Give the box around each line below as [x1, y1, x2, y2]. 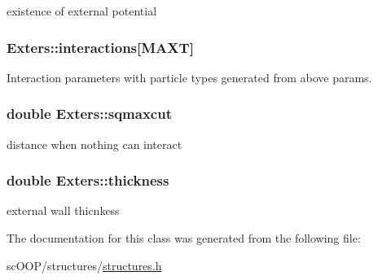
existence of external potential [7, 2, 157, 19]
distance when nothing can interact [7, 135, 182, 152]
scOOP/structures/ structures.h [7, 256, 162, 273]
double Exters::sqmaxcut [7, 103, 172, 124]
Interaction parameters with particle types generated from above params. [7, 68, 372, 85]
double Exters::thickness [7, 170, 169, 190]
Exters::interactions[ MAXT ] [7, 37, 194, 57]
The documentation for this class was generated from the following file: [7, 230, 361, 247]
